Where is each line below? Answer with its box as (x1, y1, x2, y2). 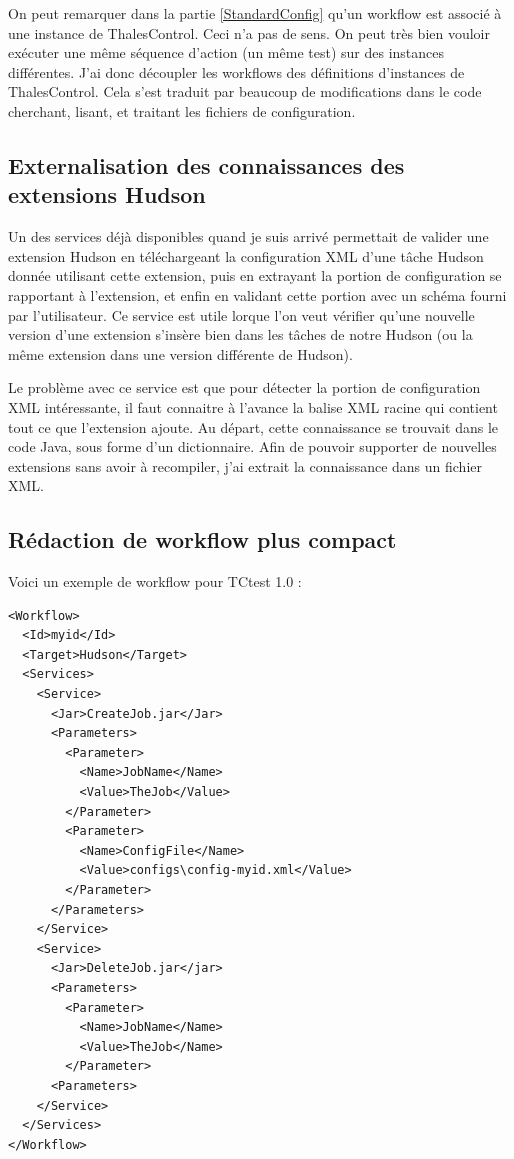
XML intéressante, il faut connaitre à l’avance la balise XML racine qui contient (8, 396, 498, 417)
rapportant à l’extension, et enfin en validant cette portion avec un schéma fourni (8, 284, 507, 305)
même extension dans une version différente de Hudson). (8, 343, 353, 364)
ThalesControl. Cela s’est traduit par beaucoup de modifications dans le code (8, 81, 482, 102)
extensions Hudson (8, 179, 206, 210)
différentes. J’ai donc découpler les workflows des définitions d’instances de (8, 61, 465, 82)
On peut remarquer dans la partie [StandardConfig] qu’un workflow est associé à (8, 3, 502, 23)
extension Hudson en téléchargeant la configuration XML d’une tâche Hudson (8, 245, 484, 266)
